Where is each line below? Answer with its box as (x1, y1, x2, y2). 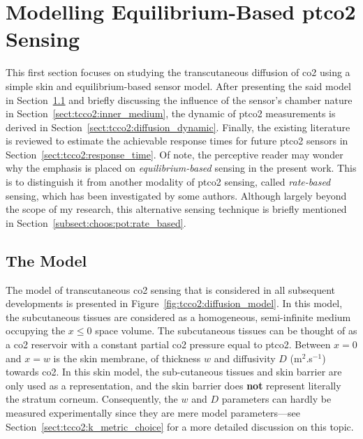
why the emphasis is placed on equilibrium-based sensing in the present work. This (6, 161, 357, 175)
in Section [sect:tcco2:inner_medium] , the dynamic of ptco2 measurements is (6, 106, 336, 121)
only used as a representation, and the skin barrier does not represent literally (6, 378, 341, 392)
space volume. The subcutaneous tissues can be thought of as (95, 323, 357, 338)
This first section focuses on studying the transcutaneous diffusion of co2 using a (6, 65, 350, 80)
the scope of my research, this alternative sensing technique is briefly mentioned (6, 202, 347, 216)
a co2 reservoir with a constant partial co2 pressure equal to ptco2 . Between (6, 337, 331, 352)
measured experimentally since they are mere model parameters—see (6, 405, 301, 419)
